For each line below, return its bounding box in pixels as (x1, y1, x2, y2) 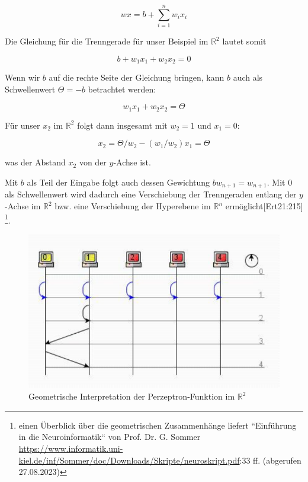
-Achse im (5, 200, 41, 212)
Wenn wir (5, 71, 40, 84)
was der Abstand (5, 156, 66, 168)
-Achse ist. (113, 156, 151, 168)
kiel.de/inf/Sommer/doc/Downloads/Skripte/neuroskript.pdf (18, 454, 240, 466)
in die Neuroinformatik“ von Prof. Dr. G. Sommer (18, 430, 201, 443)
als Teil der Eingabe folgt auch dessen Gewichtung (27, 176, 210, 188)
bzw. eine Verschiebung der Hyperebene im (54, 200, 211, 212)
